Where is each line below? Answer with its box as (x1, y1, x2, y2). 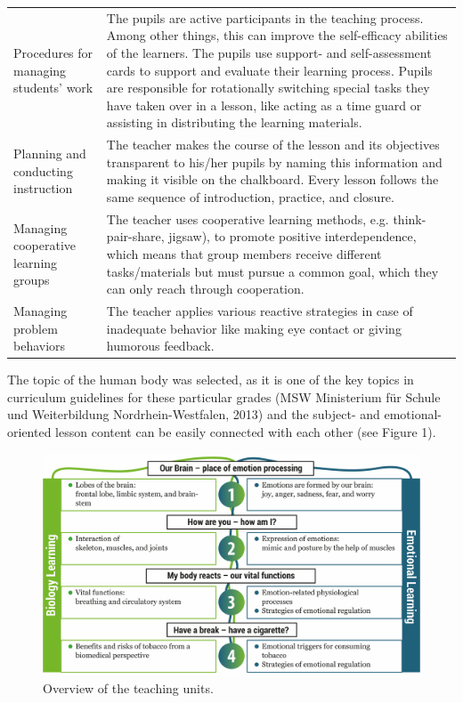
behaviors (13, 336, 66, 355)
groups (13, 271, 50, 289)
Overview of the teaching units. (43, 678, 214, 697)
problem (13, 319, 58, 337)
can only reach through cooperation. (106, 279, 305, 298)
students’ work (13, 78, 93, 97)
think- (393, 209, 426, 228)
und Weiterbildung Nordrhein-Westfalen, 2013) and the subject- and (7, 405, 380, 424)
